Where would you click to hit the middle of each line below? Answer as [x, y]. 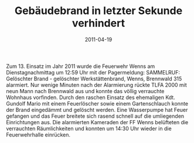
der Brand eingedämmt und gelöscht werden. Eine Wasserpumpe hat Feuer [97, 110]
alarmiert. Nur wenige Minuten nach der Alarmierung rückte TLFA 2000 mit [96, 85]
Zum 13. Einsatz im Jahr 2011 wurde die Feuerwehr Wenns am [81, 66]
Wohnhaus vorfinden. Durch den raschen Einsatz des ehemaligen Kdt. [91, 97]
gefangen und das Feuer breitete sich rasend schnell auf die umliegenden [95, 116]
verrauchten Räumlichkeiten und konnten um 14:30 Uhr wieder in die [89, 128]
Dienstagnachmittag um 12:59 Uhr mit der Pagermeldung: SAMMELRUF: [93, 72]
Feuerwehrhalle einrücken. [38, 135]
